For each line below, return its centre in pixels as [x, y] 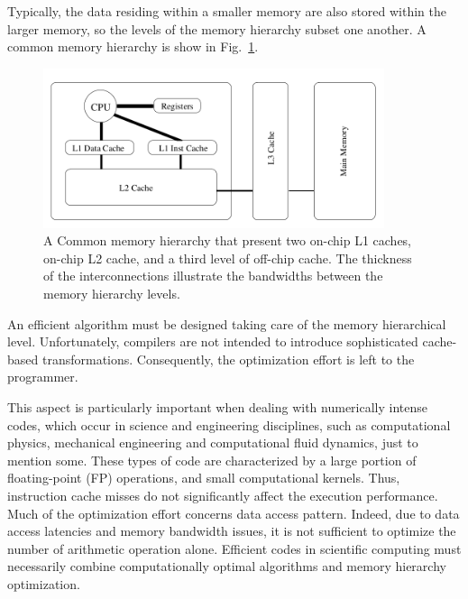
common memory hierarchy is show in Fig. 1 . [133, 46]
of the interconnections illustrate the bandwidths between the [213, 276]
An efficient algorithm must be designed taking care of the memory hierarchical [227, 323]
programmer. [43, 377]
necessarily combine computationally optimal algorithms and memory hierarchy [227, 566]
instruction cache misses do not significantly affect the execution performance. [223, 495]
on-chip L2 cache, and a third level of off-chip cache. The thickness [228, 258]
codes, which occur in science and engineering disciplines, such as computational [229, 424]
